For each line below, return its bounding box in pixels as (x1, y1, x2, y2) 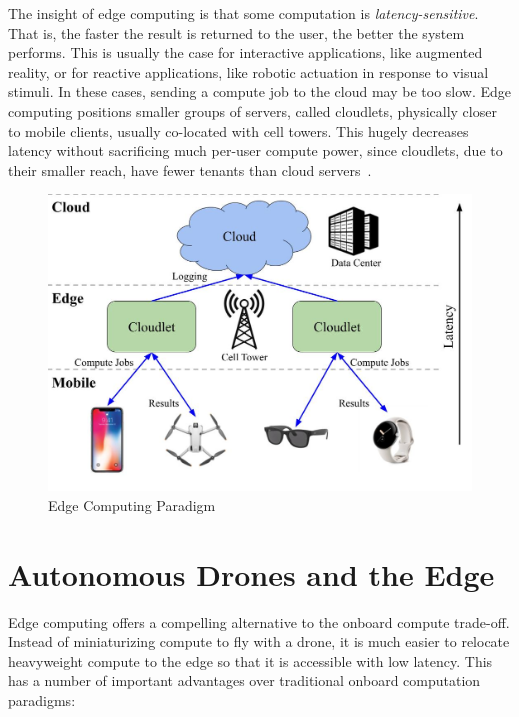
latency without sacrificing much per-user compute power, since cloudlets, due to (8, 140, 503, 161)
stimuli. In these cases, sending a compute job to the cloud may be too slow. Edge (8, 81, 512, 102)
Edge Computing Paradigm (48, 494, 216, 515)
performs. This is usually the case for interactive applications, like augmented (8, 42, 483, 63)
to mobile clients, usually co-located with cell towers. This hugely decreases (8, 120, 469, 141)
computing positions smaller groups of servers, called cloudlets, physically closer (8, 100, 497, 121)
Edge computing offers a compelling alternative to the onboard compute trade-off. (8, 611, 510, 632)
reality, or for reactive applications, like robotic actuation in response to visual (8, 61, 489, 82)
